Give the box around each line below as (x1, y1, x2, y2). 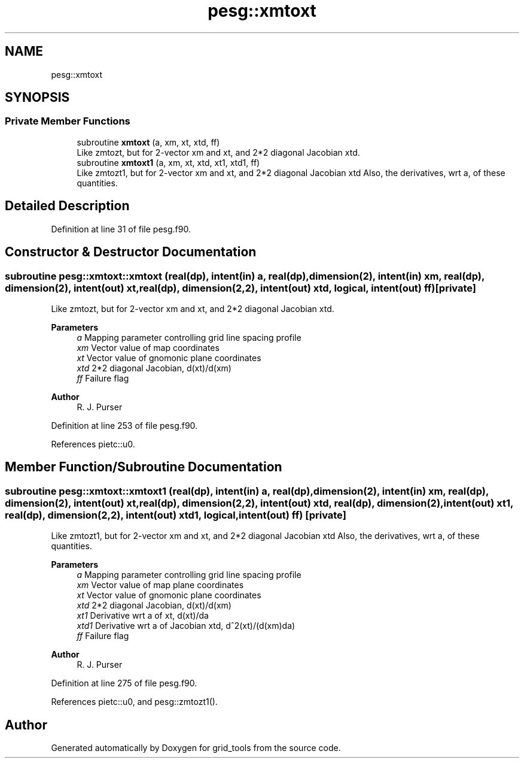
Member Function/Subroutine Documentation (5, 459, 282, 475)
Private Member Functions (5, 115, 130, 128)
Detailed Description (5, 198, 130, 214)
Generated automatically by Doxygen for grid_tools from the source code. (51, 742, 341, 753)
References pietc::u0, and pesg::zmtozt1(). (51, 697, 218, 707)
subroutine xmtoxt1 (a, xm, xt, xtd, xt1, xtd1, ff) (77, 157, 260, 168)
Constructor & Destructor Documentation (5, 244, 257, 260)
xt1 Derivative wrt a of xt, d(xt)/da (77, 610, 209, 621)
